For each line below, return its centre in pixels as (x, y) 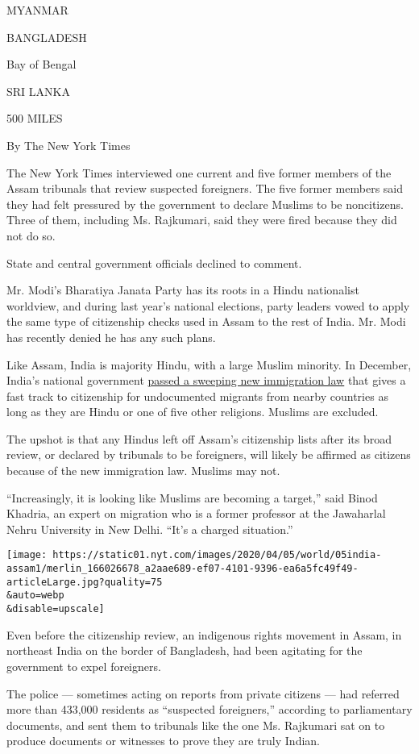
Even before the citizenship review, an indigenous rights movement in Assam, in (204, 634)
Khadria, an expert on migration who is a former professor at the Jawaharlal (196, 513)
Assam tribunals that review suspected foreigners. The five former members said (205, 188)
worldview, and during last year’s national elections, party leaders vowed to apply (208, 305)
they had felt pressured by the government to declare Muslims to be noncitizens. (205, 204)
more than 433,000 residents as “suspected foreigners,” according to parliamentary (209, 709)
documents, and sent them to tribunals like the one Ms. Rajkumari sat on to (196, 725)
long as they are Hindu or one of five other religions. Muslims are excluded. (193, 412)
